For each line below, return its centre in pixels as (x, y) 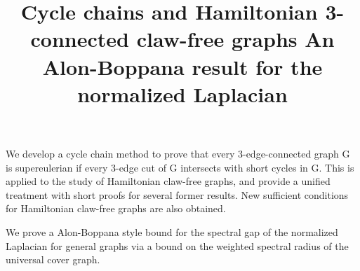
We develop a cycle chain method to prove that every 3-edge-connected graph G (178, 153)
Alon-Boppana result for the (182, 66)
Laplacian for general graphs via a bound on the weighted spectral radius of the (177, 245)
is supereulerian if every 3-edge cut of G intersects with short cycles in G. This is (180, 167)
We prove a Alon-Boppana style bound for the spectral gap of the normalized (172, 231)
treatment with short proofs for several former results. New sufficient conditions (177, 194)
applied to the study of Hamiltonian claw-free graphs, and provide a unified (168, 181)
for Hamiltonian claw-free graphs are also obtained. (116, 208)
